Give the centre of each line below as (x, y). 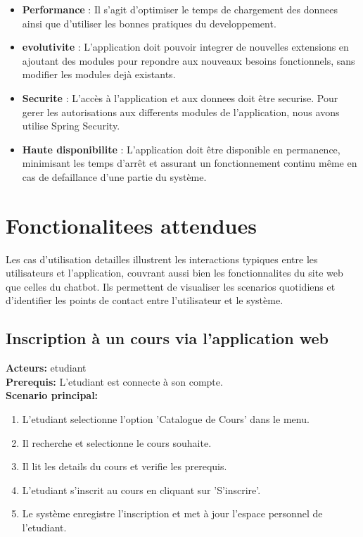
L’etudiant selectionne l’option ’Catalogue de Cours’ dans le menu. (166, 419)
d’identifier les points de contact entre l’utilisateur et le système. (145, 300)
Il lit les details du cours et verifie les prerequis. (125, 466)
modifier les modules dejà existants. (99, 74)
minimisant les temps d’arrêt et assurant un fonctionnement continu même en (190, 163)
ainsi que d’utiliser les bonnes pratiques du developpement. (149, 23)
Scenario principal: (52, 395)
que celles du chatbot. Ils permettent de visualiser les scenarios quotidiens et (171, 286)
